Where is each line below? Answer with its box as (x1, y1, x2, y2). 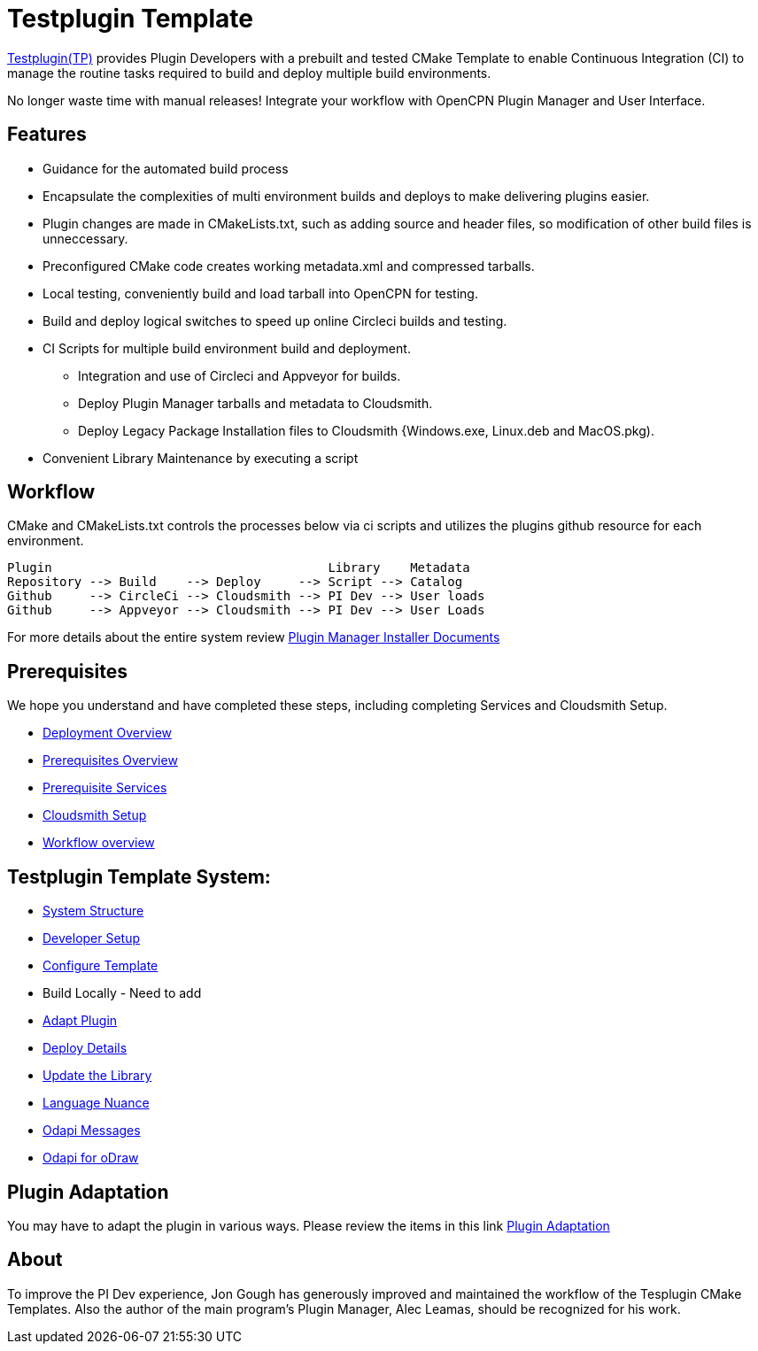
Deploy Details (43, 1040, 128, 1056)
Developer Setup (43, 930, 141, 946)
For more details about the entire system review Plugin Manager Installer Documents (7, 629, 500, 645)
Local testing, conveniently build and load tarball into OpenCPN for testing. (43, 285, 478, 301)
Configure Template (43, 958, 159, 974)
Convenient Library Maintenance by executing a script (43, 450, 359, 466)
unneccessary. (43, 230, 128, 246)
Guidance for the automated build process (43, 160, 289, 176)
